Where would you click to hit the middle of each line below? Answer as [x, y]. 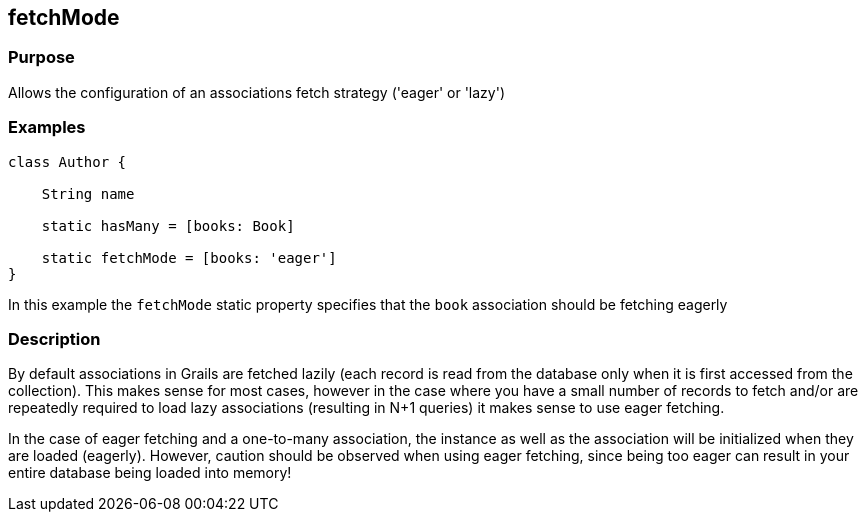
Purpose [41, 57]
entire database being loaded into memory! [150, 473]
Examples [47, 127]
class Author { [67, 161]
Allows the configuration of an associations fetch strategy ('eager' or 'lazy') [257, 92]
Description [54, 338]
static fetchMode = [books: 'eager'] [189, 257]
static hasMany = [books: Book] [168, 225]
